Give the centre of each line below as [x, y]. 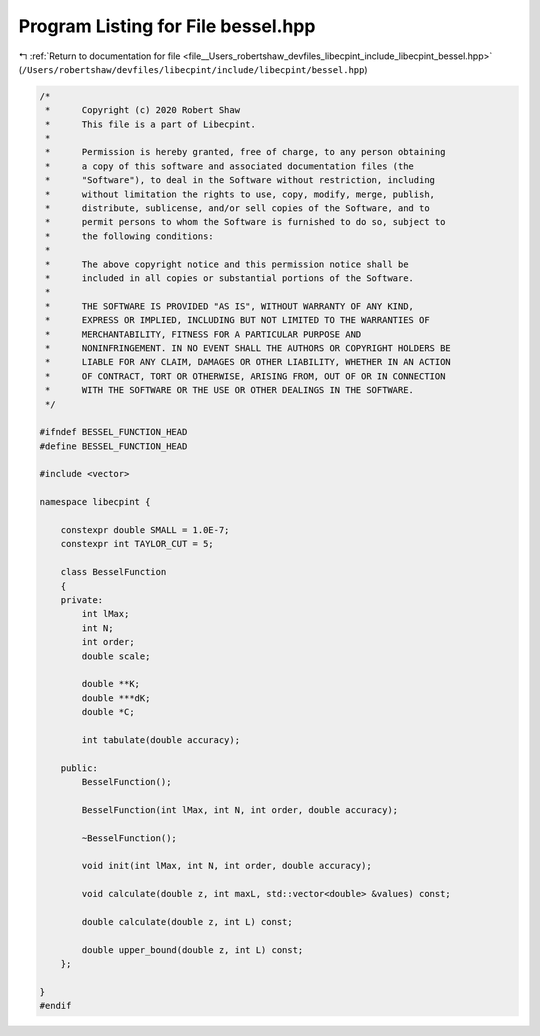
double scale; [116, 656]
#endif [55, 1006]
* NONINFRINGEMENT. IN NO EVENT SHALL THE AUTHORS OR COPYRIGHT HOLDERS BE [248, 348]
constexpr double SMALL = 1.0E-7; [145, 530]
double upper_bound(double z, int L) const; [192, 949]
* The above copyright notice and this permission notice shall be [227, 264]
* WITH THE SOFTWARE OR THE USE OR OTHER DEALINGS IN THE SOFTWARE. [230, 390]
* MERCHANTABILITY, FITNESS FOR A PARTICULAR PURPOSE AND [203, 334]
